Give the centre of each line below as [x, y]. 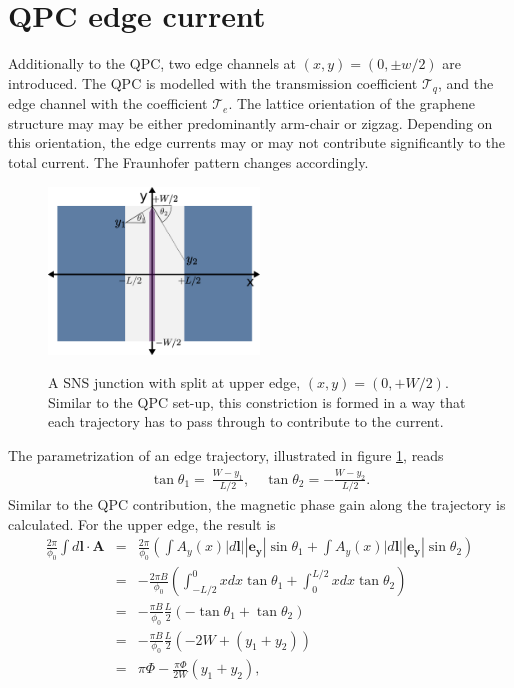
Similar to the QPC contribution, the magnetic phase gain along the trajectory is [257, 504]
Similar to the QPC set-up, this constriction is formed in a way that [257, 401]
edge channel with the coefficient [108, 103]
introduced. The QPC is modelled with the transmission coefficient [213, 82]
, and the [465, 82]
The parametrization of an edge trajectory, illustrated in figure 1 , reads [226, 455]
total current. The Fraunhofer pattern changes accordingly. [188, 161]
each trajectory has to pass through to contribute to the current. [246, 421]
